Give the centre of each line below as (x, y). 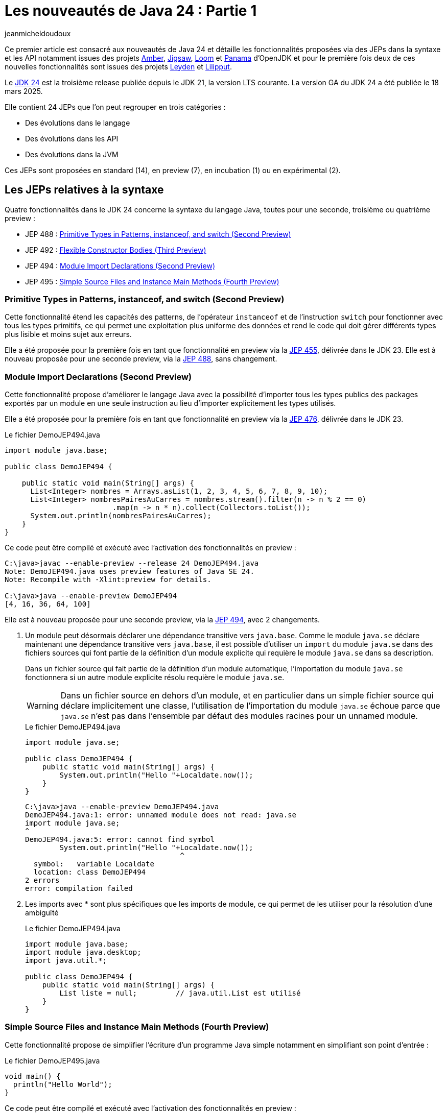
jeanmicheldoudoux (38, 33)
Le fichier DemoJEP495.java (52, 1060)
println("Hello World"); (63, 1084)
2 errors (42, 880)
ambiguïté (42, 913)
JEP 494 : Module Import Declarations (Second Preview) (120, 265)
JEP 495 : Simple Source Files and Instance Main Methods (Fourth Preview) (152, 281)
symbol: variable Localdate (94, 864)
